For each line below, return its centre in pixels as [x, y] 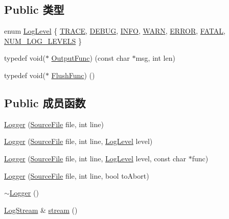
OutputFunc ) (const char [90, 58]
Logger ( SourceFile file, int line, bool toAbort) [77, 175]
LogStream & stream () [41, 210]
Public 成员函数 [45, 102]
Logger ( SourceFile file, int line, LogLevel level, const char [95, 158]
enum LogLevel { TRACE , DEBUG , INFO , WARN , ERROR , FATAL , [115, 31]
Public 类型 [34, 9]
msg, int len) [155, 58]
